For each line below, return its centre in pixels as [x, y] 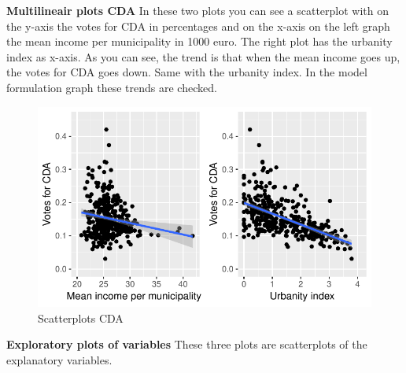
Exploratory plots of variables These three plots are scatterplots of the [187, 344]
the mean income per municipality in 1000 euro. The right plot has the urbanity [199, 41]
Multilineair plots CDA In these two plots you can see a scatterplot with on [198, 10]
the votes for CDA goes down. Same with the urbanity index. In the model [187, 72]
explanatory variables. [59, 359]
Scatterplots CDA [81, 318]
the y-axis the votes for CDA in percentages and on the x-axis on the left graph [198, 26]
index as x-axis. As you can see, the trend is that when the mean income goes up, [203, 56]
